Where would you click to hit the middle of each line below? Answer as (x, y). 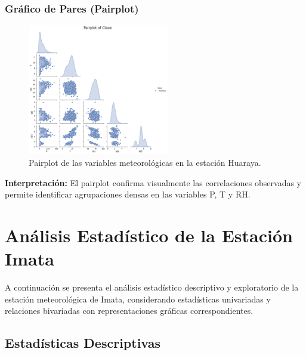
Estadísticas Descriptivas (83, 343)
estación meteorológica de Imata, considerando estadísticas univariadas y (138, 299)
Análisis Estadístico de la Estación (149, 235)
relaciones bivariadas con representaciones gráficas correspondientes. (129, 311)
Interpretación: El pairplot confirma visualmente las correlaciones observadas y (153, 182)
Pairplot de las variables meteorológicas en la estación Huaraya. (145, 162)
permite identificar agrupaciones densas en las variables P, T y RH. (128, 194)
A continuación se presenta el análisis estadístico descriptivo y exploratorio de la (152, 287)
